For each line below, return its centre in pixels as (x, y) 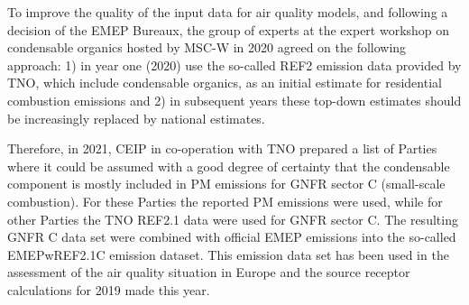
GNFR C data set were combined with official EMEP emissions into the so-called (232, 237)
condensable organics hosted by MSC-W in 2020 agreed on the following (207, 47)
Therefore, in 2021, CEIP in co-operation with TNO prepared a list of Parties (222, 148)
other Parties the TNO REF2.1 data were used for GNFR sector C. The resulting (233, 219)
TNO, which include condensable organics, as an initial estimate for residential (225, 83)
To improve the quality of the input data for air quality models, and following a (228, 12)
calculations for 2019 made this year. (109, 289)
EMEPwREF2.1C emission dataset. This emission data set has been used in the (228, 254)
